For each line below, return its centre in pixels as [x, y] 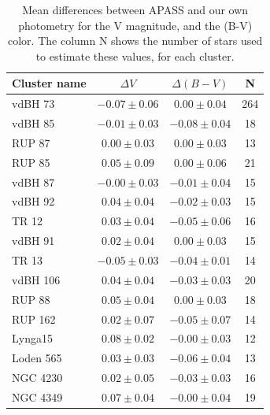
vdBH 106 [36, 279]
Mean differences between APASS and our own [135, 9]
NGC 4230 [37, 378]
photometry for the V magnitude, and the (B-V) [135, 25]
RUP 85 [31, 162]
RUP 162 [34, 319]
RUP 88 [31, 299]
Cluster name [49, 83]
